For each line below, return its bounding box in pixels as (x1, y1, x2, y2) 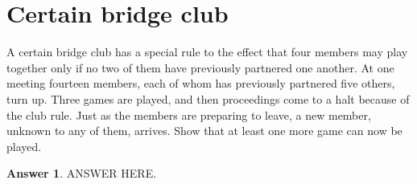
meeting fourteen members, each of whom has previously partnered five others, (6, 75, 395, 92)
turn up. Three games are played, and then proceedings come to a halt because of (6, 90, 410, 107)
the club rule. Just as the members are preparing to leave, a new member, (6, 106, 371, 123)
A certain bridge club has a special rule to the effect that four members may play (6, 43, 408, 60)
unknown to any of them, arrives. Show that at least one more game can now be (6, 122, 403, 139)
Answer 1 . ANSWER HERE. (6, 165, 157, 182)
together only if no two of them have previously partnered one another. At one (6, 59, 394, 76)
